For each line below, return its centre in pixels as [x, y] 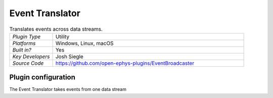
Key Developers [31, 57]
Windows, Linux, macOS [84, 43]
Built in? [22, 50]
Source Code [28, 63]
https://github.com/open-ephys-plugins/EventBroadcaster [125, 63]
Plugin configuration [42, 78]
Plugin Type [27, 36]
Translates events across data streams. [56, 29]
